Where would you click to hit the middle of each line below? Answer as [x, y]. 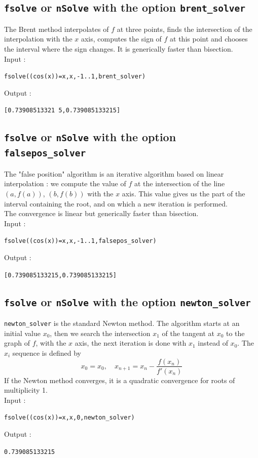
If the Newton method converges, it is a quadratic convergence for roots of [120, 380]
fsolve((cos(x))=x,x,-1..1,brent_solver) [75, 77]
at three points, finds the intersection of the [185, 29]
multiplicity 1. [26, 390]
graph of [17, 343]
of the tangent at [188, 333]
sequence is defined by [47, 352]
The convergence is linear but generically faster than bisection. [101, 213]
